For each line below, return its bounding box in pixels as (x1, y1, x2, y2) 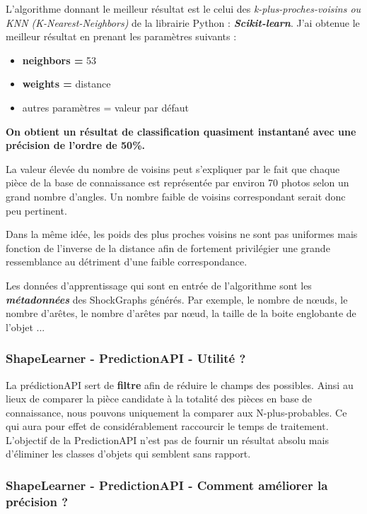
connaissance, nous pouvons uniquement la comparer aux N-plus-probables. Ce (6, 405, 347, 419)
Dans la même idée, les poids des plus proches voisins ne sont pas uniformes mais (6, 227, 358, 241)
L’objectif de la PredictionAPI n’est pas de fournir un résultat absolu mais (6, 432, 329, 447)
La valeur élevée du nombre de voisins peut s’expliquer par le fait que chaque (6, 161, 340, 176)
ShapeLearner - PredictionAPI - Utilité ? (6, 349, 246, 367)
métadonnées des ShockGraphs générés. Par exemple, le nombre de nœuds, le (6, 292, 348, 306)
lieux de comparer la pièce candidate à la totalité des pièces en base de (6, 391, 313, 406)
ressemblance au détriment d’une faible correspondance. (6, 254, 247, 269)
